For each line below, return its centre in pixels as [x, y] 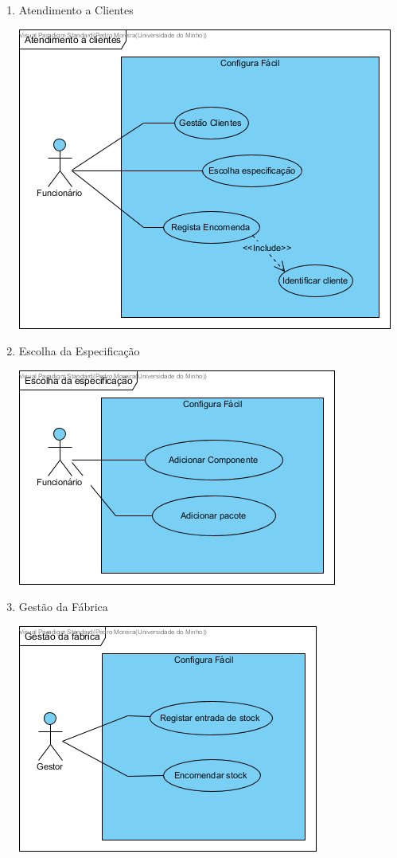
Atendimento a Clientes [76, 10]
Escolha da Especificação [79, 351]
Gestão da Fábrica [63, 607]
